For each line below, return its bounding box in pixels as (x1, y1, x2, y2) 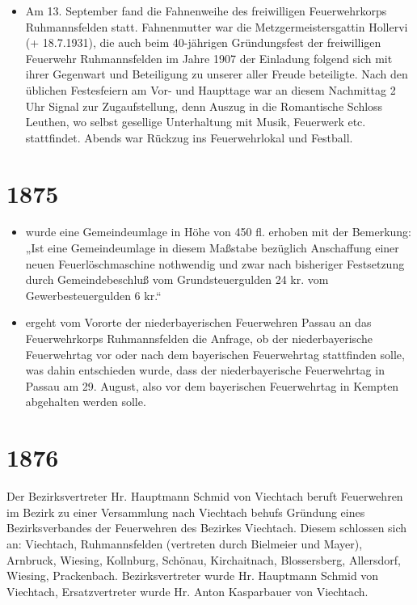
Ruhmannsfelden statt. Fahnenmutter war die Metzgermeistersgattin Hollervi (25, 18, 408, 35)
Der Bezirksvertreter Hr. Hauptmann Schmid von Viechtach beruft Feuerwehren (6, 488, 403, 505)
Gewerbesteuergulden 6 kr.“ (25, 286, 162, 303)
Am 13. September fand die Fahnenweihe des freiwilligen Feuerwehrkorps (25, 2, 387, 19)
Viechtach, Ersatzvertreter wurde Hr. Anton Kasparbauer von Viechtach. (6, 582, 369, 599)
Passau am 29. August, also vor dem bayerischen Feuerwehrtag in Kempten (25, 377, 399, 394)
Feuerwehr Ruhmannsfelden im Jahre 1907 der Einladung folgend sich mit (25, 49, 393, 66)
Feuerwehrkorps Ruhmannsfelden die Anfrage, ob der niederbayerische (25, 330, 373, 347)
